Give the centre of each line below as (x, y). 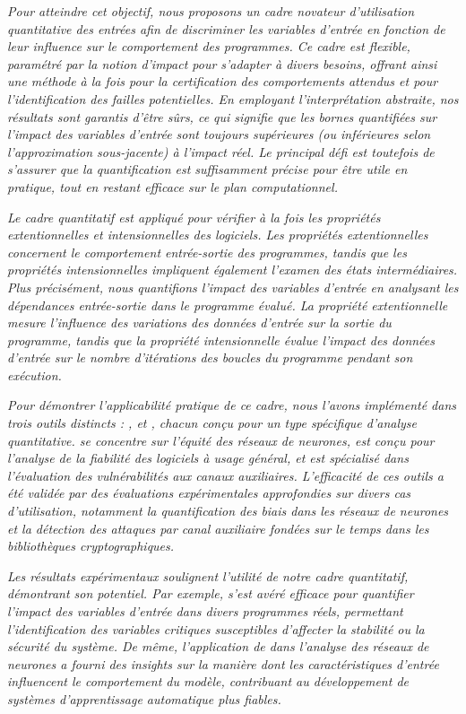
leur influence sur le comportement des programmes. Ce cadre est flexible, (209, 46)
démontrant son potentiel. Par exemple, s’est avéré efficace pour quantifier (211, 593)
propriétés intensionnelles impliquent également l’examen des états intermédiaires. (233, 270)
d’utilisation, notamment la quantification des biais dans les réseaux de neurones (228, 511)
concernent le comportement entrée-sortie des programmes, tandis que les (207, 252)
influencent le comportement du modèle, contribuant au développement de (208, 681)
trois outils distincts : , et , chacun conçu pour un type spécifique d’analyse (212, 423)
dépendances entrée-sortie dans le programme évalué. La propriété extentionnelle (228, 305)
